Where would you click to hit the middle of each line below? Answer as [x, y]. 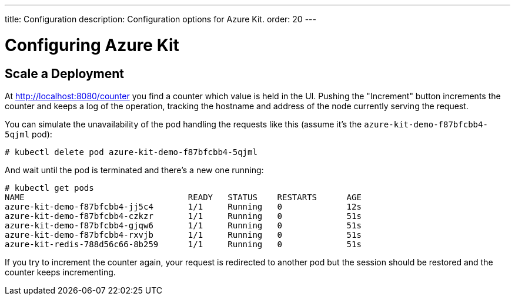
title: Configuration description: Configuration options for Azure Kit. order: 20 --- [160, 19]
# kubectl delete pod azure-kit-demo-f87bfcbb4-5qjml [131, 152]
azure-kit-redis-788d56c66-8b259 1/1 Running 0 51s [183, 244]
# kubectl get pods [49, 188]
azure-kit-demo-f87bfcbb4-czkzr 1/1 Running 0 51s [183, 216]
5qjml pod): [29, 134]
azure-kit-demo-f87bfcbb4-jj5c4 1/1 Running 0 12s [183, 206]
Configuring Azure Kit [92, 45]
